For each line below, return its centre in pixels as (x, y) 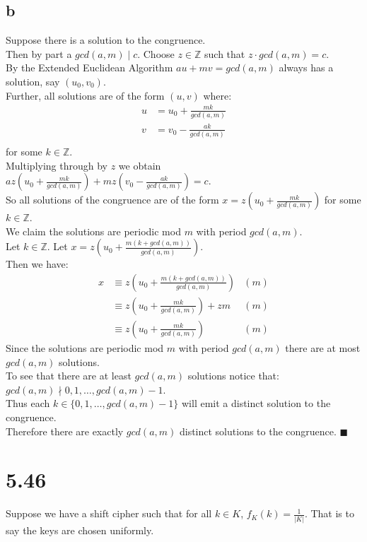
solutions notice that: (233, 376)
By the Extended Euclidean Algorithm (89, 67)
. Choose (156, 53)
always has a (306, 67)
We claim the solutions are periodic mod (93, 231)
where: (217, 95)
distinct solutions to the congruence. (258, 431)
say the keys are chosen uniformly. (80, 530)
